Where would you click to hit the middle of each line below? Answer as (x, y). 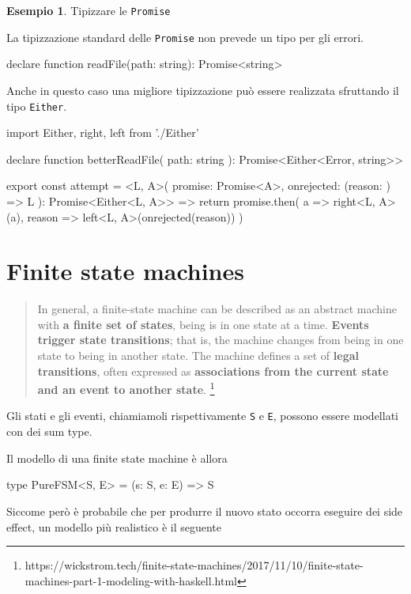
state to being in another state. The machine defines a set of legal (198, 356)
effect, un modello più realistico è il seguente (114, 526)
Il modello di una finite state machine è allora (117, 458)
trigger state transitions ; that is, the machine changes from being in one (221, 340)
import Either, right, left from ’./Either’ (103, 132)
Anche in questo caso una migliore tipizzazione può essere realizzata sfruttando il (203, 90)
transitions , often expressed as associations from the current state (213, 371)
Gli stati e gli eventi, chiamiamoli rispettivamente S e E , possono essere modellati (202, 416)
